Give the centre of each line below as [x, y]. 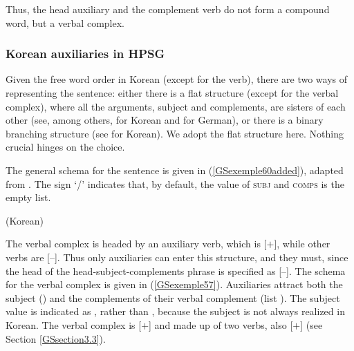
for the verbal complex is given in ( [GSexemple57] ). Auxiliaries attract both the [174, 284]
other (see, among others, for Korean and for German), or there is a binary [165, 120]
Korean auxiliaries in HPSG [85, 54]
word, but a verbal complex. [65, 22]
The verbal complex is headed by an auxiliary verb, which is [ [136, 244]
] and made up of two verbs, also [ [221, 324]
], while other [302, 244]
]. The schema [316, 271]
